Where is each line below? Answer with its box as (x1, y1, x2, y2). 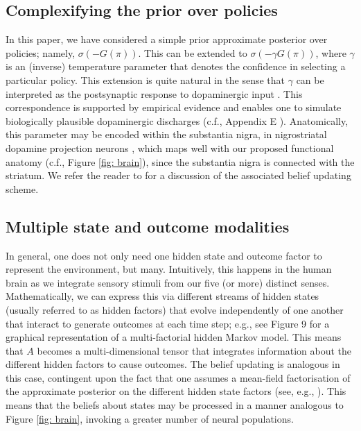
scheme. (6, 181, 39, 196)
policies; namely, (6, 45, 76, 60)
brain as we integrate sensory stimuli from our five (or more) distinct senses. (6, 275, 330, 289)
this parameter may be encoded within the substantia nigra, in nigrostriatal (6, 127, 327, 142)
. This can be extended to (138, 45, 247, 60)
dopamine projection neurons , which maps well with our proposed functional (6, 140, 334, 155)
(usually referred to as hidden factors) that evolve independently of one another (6, 302, 344, 316)
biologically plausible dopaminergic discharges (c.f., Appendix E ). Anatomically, (6, 113, 349, 128)
